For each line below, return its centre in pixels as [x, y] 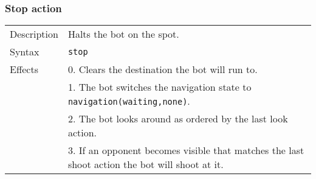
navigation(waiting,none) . [129, 101]
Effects [24, 69]
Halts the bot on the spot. [123, 34]
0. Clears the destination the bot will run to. [163, 69]
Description [34, 34]
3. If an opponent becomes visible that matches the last [186, 150]
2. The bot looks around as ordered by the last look [178, 119]
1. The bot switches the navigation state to [160, 87]
